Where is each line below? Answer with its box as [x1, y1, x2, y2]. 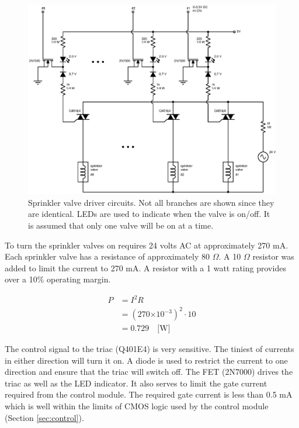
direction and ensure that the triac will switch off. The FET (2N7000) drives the [5, 365, 293, 378]
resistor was [252, 250, 294, 263]
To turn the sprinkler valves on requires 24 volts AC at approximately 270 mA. [5, 239, 288, 251]
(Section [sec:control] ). [5, 411, 84, 423]
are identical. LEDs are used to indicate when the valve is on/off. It [28, 208, 270, 220]
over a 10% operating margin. [5, 273, 111, 285]
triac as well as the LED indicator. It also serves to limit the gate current [5, 377, 267, 389]
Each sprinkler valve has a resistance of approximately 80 [5, 250, 210, 263]
